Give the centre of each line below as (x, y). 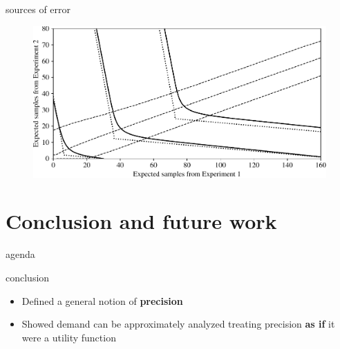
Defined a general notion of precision (102, 300)
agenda (20, 254)
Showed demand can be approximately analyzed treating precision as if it (178, 324)
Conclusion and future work (141, 221)
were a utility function (69, 337)
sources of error (38, 9)
